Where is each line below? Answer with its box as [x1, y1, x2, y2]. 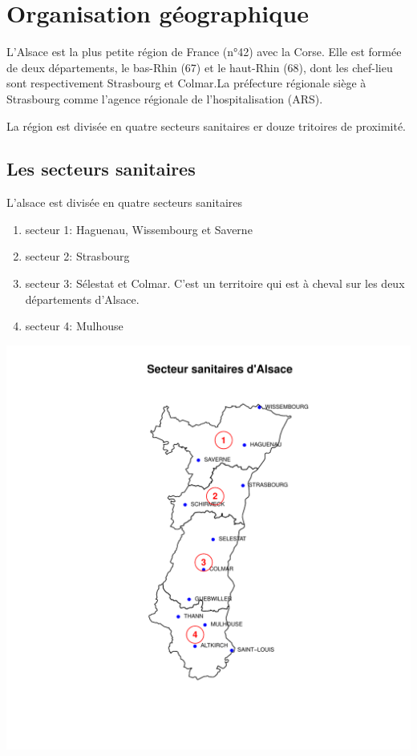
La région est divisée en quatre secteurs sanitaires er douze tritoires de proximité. [6, 117, 406, 134]
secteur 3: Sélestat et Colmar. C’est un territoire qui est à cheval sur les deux [25, 275, 405, 292]
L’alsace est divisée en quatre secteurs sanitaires [6, 194, 243, 211]
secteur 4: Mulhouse [25, 317, 123, 334]
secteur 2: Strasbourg [25, 248, 130, 265]
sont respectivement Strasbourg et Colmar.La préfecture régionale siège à [6, 75, 366, 91]
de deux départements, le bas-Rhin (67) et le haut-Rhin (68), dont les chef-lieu [6, 59, 393, 75]
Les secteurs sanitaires [6, 156, 196, 181]
